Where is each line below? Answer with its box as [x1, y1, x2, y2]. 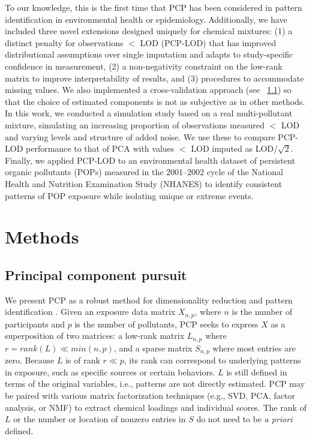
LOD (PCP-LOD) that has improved [140, 36, 276, 49]
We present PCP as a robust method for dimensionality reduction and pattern [5, 293, 293, 306]
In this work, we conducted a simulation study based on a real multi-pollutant [5, 107, 293, 119]
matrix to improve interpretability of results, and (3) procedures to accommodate [5, 71, 304, 84]
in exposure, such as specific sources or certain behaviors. [5, 365, 215, 378]
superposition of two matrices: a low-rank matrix [5, 329, 185, 342]
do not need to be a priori [196, 413, 293, 425]
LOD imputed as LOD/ [191, 142, 278, 155]
